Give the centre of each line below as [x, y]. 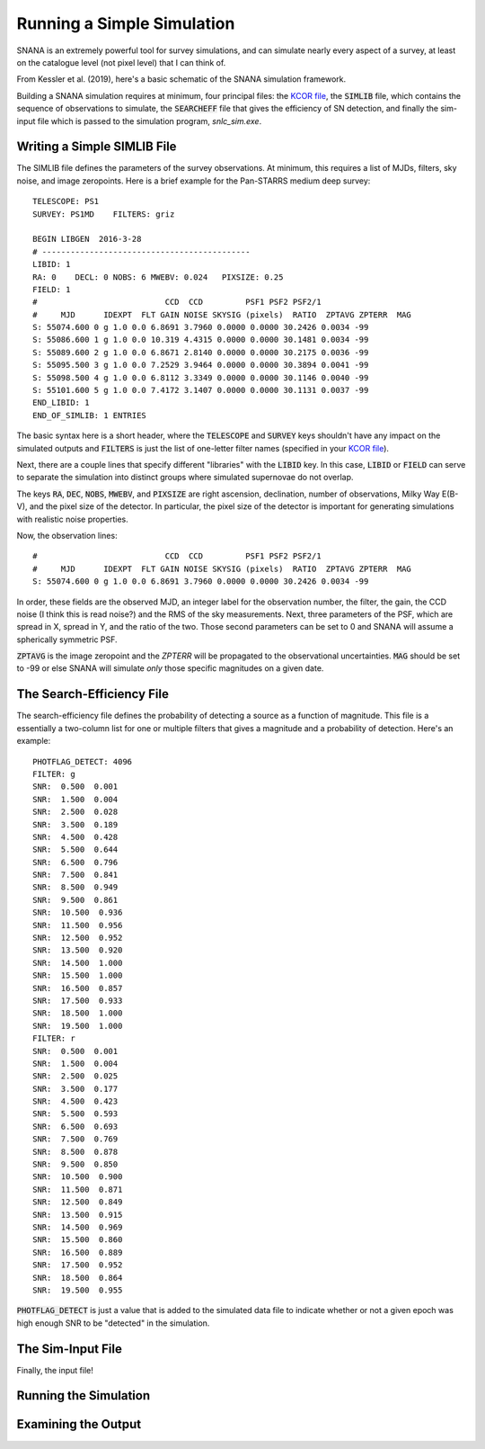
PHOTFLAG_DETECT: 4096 [83, 761]
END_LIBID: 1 [61, 403]
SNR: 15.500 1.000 [78, 975]
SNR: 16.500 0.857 [78, 988]
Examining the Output [79, 1424]
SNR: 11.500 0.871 [78, 1189]
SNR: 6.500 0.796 [75, 862]
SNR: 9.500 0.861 [75, 900]
